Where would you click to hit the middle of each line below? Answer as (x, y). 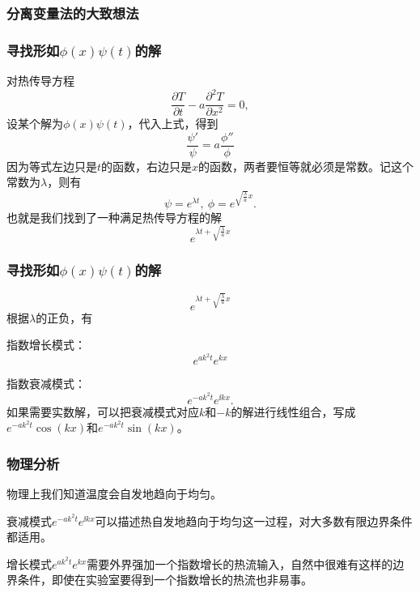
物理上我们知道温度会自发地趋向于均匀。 (114, 494)
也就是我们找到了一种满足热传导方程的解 (114, 217)
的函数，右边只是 (147, 166)
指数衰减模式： (46, 384)
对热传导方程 (40, 81)
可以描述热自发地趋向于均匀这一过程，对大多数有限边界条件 (254, 520)
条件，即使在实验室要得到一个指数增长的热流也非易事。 (165, 580)
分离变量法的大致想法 (73, 13)
